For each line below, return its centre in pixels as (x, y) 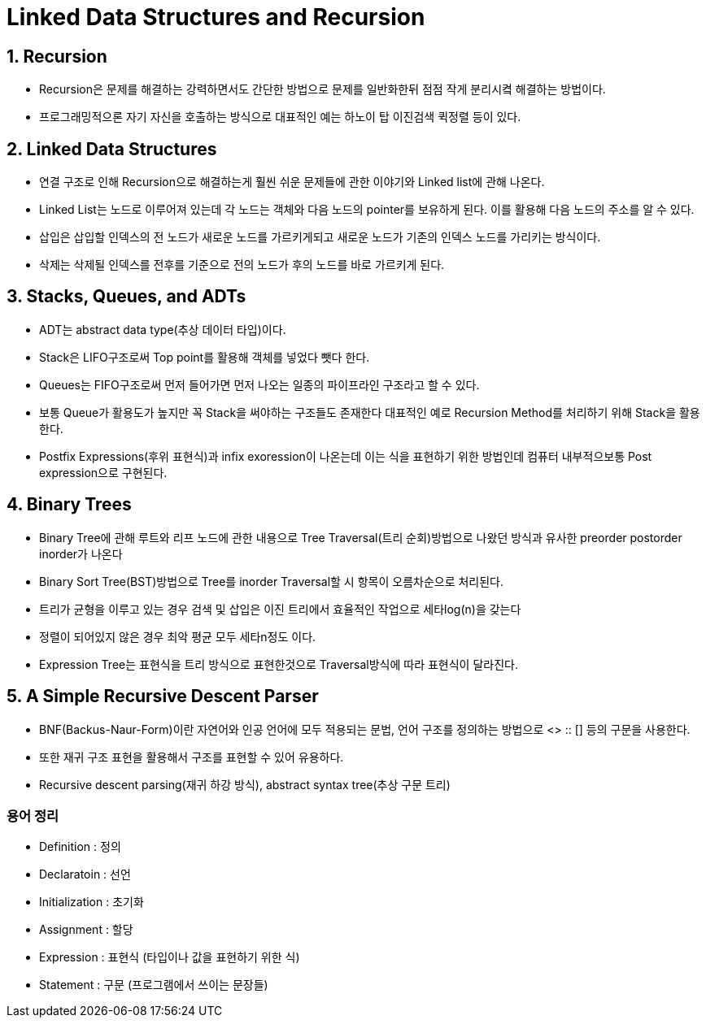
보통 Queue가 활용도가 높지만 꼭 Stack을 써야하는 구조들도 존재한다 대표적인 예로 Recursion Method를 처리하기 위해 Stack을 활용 (370, 412)
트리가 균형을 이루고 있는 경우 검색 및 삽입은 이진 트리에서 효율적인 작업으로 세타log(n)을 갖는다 (280, 609)
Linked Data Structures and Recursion (216, 17)
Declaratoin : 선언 (85, 874)
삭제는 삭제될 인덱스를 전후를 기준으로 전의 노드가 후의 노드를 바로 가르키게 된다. (242, 265)
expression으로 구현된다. (103, 472)
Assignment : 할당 (86, 930)
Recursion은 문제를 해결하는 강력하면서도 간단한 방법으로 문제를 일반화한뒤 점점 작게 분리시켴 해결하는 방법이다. (322, 89)
